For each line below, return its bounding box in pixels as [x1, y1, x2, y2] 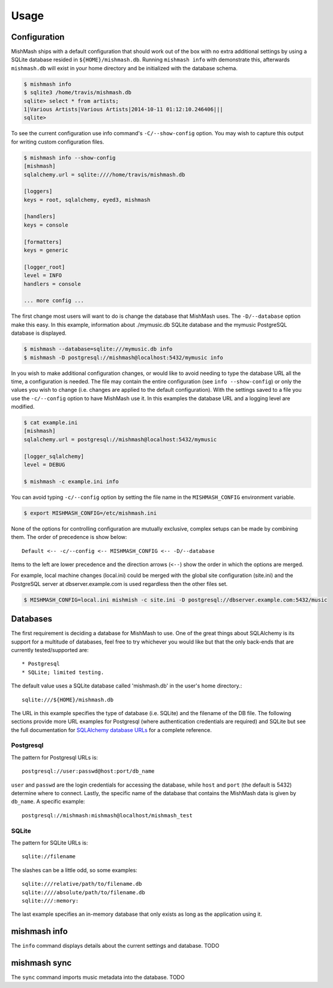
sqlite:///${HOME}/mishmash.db [22, 696, 114, 703]
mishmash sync [11, 958, 72, 968]
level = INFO [23, 272, 62, 279]
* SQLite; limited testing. [22, 669, 104, 675]
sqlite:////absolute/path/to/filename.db [22, 889, 145, 895]
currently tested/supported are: [11, 646, 89, 653]
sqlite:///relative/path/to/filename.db [22, 880, 142, 888]
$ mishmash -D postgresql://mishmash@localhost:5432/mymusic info [23, 354, 223, 361]
